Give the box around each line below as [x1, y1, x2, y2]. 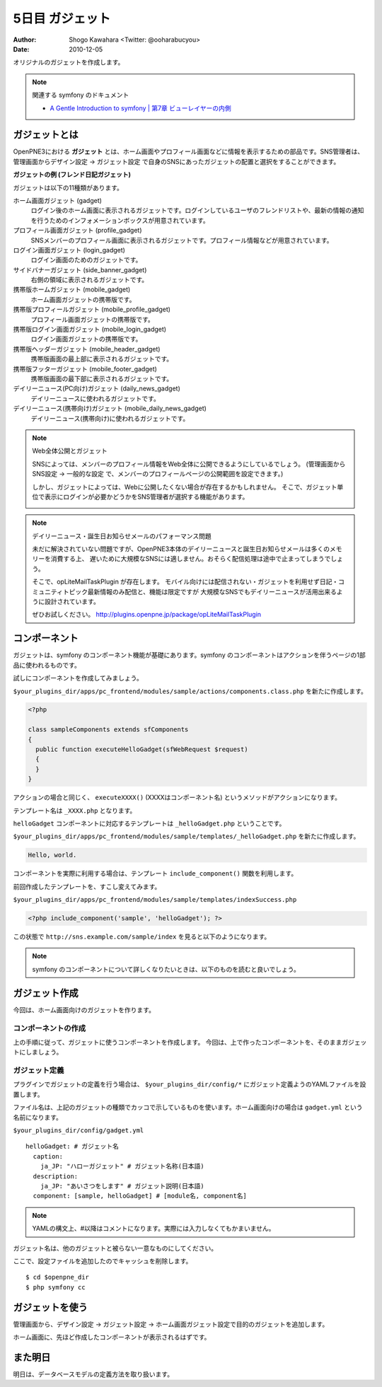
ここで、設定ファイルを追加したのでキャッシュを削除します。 [13, 1256, 192, 1265]
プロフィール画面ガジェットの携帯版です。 [30, 315, 155, 323]
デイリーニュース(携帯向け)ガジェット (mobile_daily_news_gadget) [13, 404, 207, 413]
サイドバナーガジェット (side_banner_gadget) [13, 265, 147, 274]
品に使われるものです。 [13, 661, 81, 669]
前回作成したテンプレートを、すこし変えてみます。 [13, 882, 161, 890]
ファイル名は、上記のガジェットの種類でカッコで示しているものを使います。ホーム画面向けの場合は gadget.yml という [13, 1103, 363, 1112]
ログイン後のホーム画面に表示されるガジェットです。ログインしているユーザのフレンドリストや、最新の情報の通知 [30, 206, 364, 215]
